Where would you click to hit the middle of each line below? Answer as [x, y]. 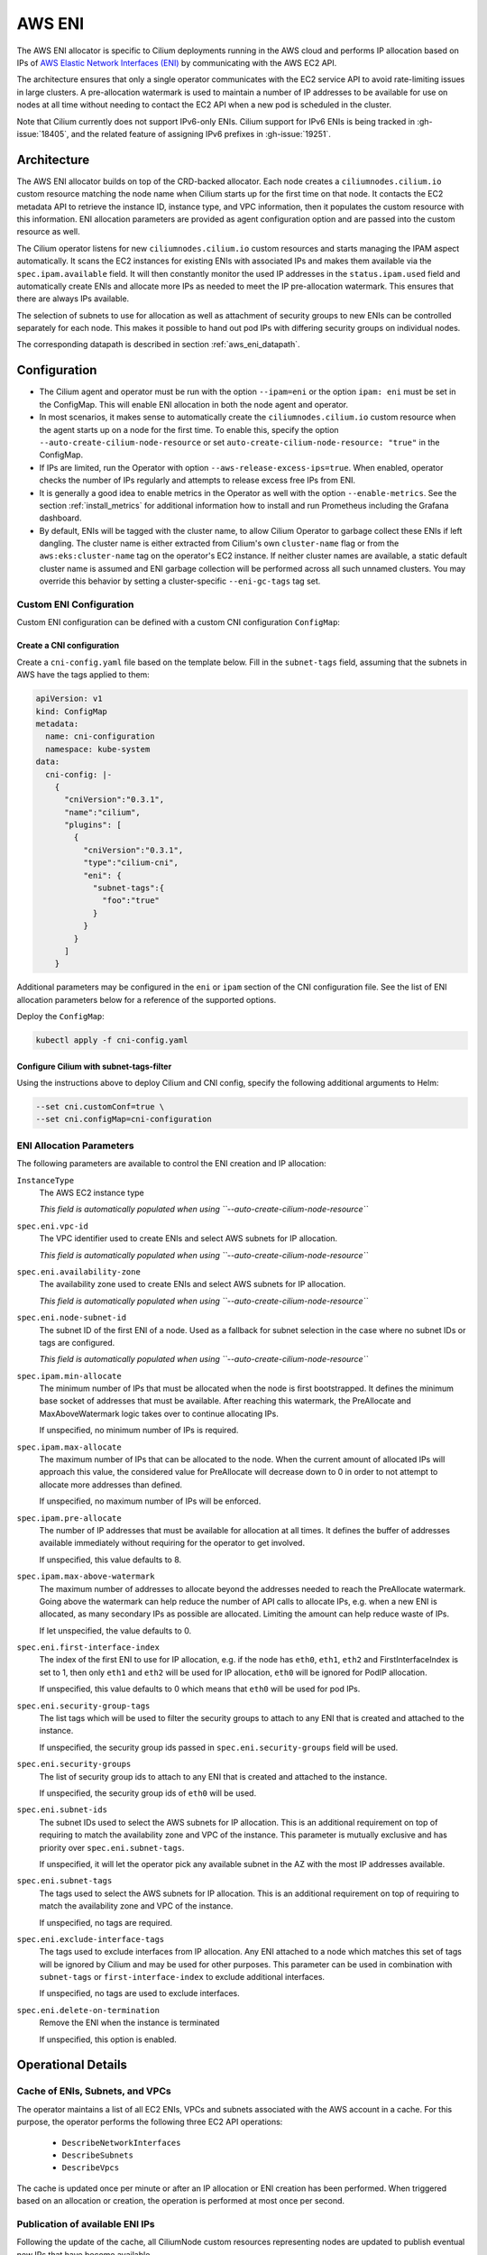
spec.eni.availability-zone [79, 1271]
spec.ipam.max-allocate [69, 1447]
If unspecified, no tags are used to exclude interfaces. [140, 1993]
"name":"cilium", [103, 812]
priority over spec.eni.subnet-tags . [112, 1847]
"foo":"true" [131, 901]
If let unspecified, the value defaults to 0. [115, 1630]
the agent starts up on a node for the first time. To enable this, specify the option [189, 429]
